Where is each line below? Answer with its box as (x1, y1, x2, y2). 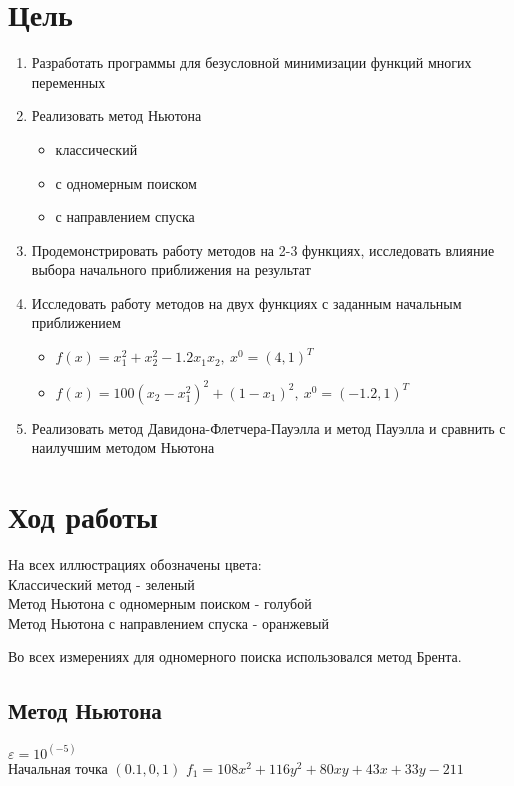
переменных (31, 71, 106, 92)
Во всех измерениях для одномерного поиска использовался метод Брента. (8, 646, 462, 667)
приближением (31, 312, 121, 333)
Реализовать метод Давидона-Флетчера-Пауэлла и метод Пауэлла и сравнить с (31, 417, 506, 438)
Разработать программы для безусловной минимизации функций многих (31, 52, 472, 73)
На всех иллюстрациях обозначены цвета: (8, 554, 262, 575)
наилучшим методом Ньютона (31, 437, 215, 458)
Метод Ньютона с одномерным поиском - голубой (8, 593, 312, 614)
